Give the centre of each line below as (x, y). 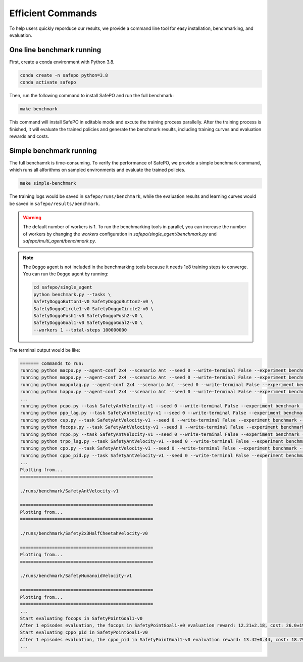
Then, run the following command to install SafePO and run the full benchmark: (92, 96)
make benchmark (39, 109)
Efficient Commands (53, 13)
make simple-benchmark (48, 183)
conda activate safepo (48, 82)
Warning (32, 217)
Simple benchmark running (53, 151)
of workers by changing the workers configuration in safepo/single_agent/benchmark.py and (120, 234)
